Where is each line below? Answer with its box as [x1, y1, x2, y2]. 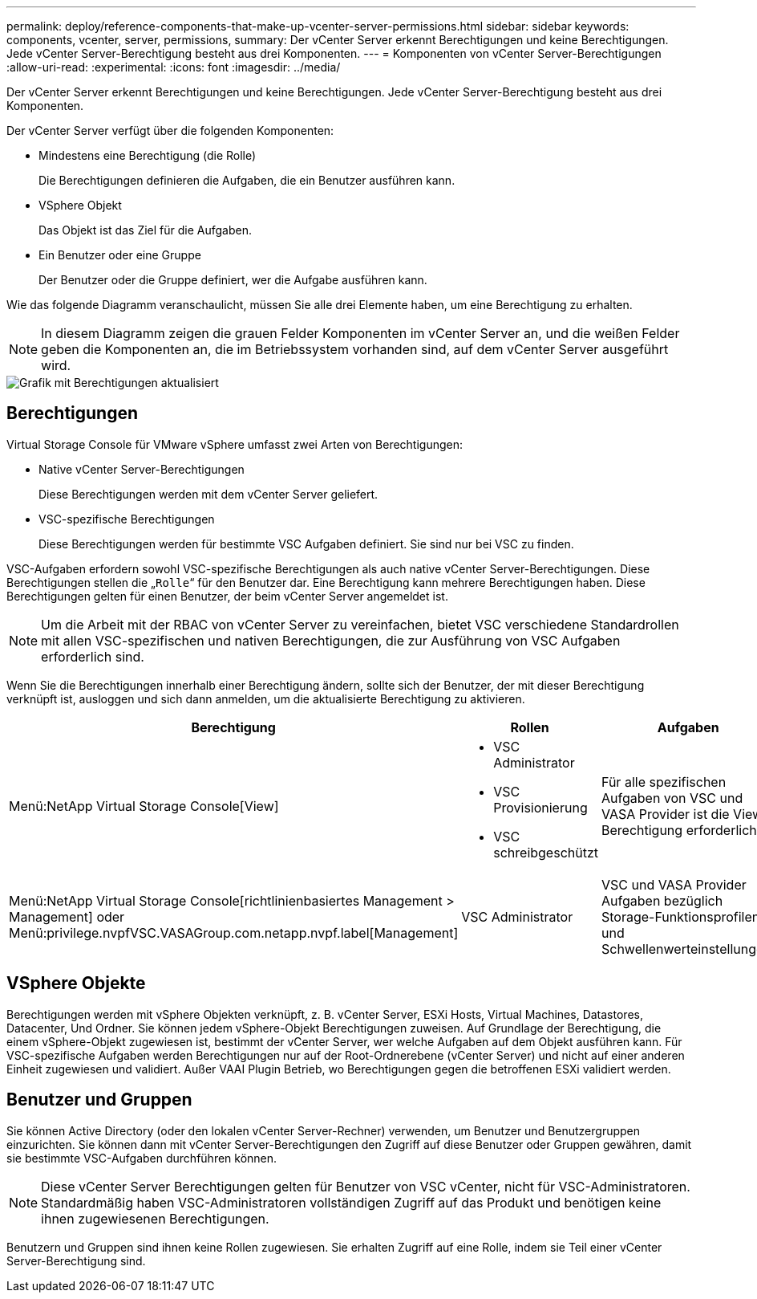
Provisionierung [493, 799, 588, 816]
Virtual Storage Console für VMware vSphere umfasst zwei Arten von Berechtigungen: [6, 437, 464, 451]
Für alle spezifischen [601, 773, 727, 790]
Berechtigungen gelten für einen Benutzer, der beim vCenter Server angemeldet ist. [6, 588, 448, 603]
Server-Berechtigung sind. [6, 1253, 146, 1268]
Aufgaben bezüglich [601, 892, 723, 909]
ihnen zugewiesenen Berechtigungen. [41, 1210, 269, 1227]
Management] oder [9, 908, 125, 925]
